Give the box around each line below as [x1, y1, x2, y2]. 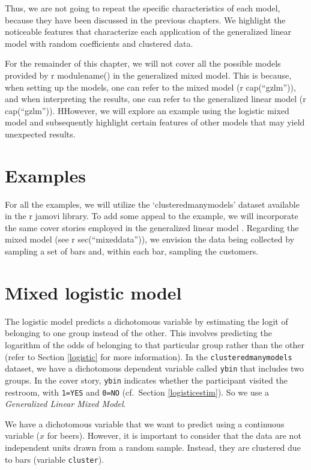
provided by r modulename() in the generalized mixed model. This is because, [5, 68, 292, 81]
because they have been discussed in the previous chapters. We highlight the [5, 13, 286, 26]
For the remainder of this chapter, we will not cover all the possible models [5, 57, 281, 70]
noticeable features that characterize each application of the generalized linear [5, 25, 292, 38]
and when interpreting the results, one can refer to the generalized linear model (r [5, 92, 306, 105]
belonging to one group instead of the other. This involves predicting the [5, 327, 272, 339]
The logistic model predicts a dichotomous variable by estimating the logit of [5, 315, 288, 327]
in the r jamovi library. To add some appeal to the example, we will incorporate [5, 209, 298, 222]
